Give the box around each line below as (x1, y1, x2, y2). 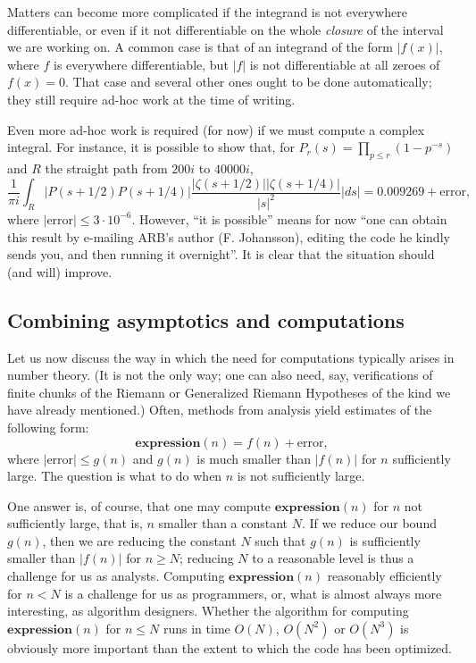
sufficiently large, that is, (7, 514, 143, 533)
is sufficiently (349, 531, 421, 550)
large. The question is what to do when (7, 466, 222, 485)
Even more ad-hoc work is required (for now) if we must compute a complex (7, 120, 425, 138)
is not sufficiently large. (237, 466, 365, 485)
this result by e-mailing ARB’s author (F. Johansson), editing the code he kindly (7, 227, 450, 246)
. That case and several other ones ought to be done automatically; (65, 72, 432, 91)
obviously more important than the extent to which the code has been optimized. (7, 638, 453, 657)
